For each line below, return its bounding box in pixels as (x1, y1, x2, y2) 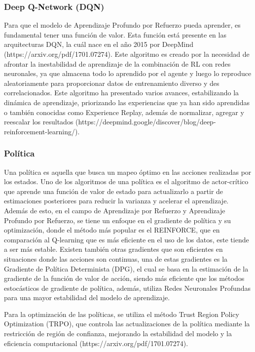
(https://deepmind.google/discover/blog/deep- (75, 117, 216, 127)
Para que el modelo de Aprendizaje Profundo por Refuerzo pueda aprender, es (4, 20, 241, 30)
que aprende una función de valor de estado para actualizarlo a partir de (4, 186, 223, 196)
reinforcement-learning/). (4, 126, 80, 136)
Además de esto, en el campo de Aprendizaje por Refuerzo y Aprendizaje (4, 205, 225, 215)
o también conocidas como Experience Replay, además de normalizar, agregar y (4, 107, 244, 117)
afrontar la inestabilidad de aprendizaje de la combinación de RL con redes (4, 58, 231, 69)
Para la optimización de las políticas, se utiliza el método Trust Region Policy (4, 309, 239, 319)
